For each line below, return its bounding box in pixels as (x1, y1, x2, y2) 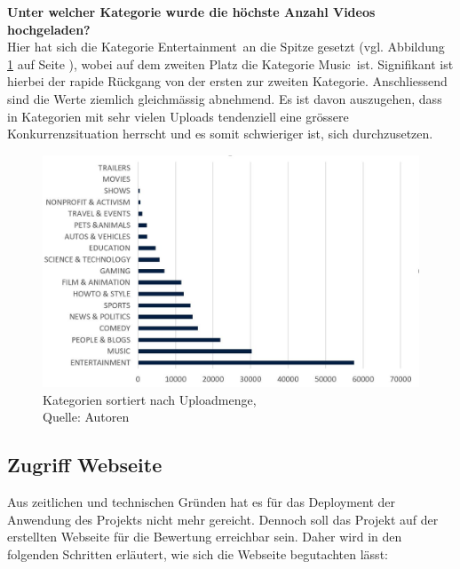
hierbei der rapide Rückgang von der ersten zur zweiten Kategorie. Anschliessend (7, 72, 448, 91)
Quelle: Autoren (43, 407, 130, 426)
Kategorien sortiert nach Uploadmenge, (43, 390, 257, 408)
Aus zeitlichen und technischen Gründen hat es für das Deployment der (7, 493, 396, 510)
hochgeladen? (7, 20, 91, 38)
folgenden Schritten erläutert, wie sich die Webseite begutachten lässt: (7, 544, 388, 563)
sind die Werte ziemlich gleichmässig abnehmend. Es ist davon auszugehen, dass (7, 89, 442, 107)
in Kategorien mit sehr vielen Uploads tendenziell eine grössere (7, 107, 349, 125)
